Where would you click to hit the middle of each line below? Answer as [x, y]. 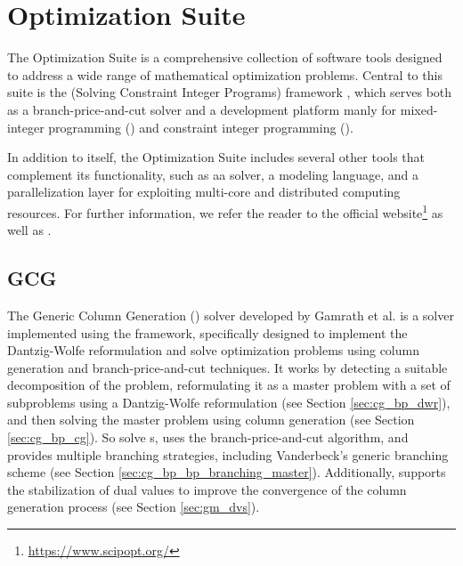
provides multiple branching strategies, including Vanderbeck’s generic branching [228, 454]
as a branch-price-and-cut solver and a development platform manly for [202, 109]
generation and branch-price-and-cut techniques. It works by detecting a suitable [227, 367]
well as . [29, 230]
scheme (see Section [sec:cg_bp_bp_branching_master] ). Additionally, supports [227, 472]
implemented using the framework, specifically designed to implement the [207, 332]
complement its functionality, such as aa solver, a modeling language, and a [213, 174]
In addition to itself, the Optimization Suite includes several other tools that [216, 157]
